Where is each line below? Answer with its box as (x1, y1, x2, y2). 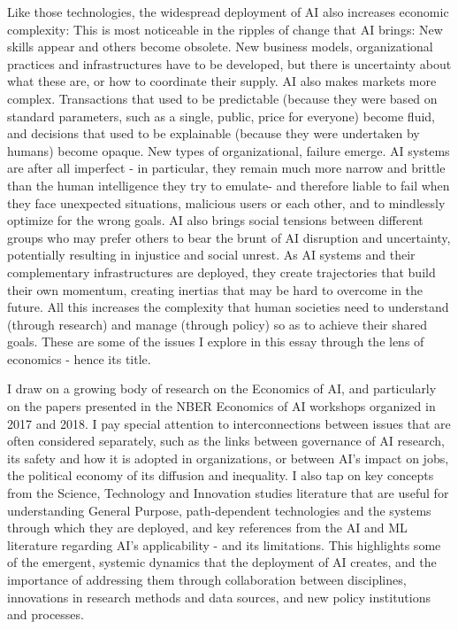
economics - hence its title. (7, 349, 151, 368)
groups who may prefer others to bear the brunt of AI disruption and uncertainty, (7, 228, 451, 246)
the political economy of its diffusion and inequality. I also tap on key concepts (7, 466, 434, 485)
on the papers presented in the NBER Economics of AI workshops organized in (7, 397, 436, 415)
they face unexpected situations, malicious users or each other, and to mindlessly (7, 193, 446, 212)
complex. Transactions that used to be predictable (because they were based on (7, 89, 438, 107)
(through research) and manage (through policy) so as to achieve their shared (7, 314, 427, 333)
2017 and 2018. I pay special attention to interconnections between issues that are (7, 414, 451, 432)
